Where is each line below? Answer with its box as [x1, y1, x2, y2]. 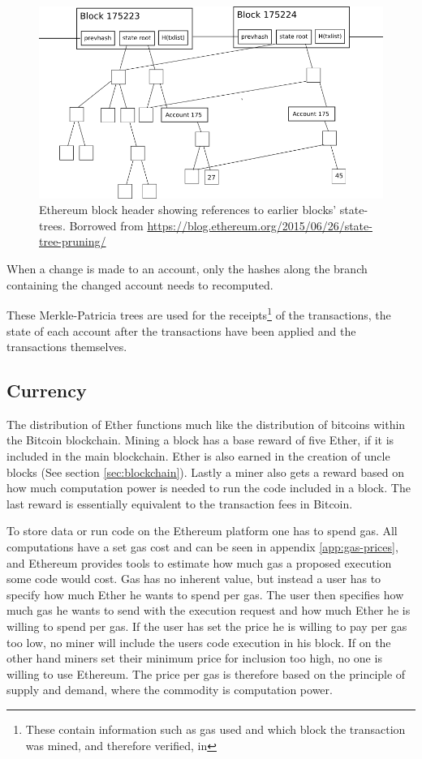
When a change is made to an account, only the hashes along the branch [6, 260, 368, 277]
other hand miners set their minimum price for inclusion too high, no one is [6, 650, 382, 667]
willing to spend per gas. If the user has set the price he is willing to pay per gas [6, 618, 407, 635]
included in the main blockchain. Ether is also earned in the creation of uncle [6, 448, 390, 465]
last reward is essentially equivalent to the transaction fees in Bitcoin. [6, 495, 353, 512]
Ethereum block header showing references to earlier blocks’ [39, 201, 337, 218]
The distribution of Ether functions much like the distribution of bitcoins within [6, 415, 406, 432]
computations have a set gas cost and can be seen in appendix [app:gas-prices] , [6, 538, 398, 555]
